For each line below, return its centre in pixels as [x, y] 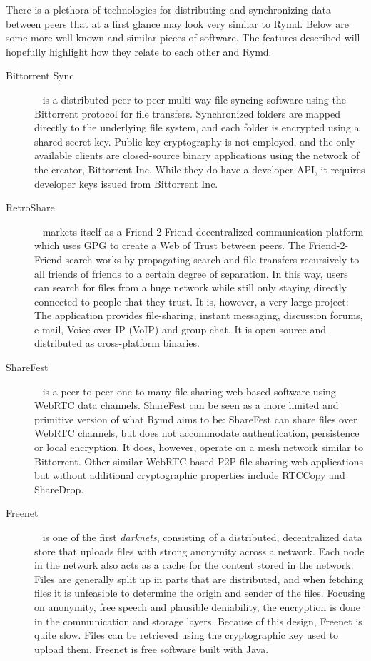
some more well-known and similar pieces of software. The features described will [183, 37]
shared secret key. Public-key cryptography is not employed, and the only [195, 141]
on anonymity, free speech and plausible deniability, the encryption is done [197, 606]
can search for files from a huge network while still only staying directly [190, 287]
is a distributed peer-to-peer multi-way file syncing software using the [194, 99]
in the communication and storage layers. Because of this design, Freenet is [198, 621]
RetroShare [30, 207]
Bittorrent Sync [40, 75]
